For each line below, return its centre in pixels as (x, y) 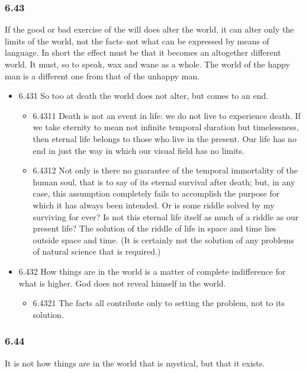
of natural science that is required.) (97, 251)
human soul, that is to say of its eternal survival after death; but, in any (164, 181)
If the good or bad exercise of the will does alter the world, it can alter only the (149, 29)
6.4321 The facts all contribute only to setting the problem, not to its (159, 303)
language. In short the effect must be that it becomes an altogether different (143, 52)
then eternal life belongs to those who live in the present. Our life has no (165, 138)
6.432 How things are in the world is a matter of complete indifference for (152, 271)
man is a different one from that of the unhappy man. (102, 75)
